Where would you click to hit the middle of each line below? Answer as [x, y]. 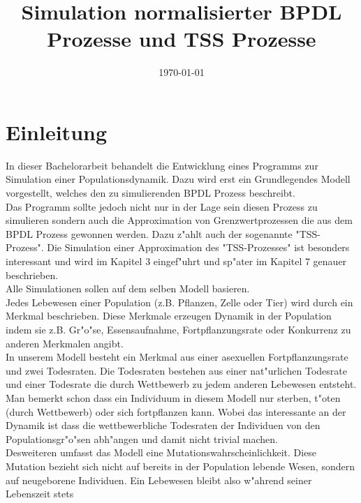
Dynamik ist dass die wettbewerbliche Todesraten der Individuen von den [163, 425]
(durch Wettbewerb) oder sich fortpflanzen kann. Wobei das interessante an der [176, 411]
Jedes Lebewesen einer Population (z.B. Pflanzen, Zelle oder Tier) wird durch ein [179, 302]
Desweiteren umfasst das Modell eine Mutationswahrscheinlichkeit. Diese [161, 452]
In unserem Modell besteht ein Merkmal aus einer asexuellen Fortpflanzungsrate [177, 357]
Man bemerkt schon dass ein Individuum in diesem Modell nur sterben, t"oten [173, 397]
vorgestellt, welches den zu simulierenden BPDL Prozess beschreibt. [150, 193]
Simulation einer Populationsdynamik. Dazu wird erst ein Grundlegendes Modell [178, 179]
